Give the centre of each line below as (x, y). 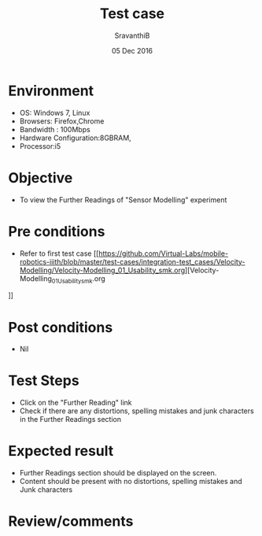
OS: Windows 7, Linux (55, 113)
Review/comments (71, 521)
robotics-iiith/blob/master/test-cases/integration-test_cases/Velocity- (132, 261)
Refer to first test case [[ (59, 253)
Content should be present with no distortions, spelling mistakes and (131, 482)
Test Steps (44, 381)
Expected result (61, 451)
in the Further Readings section (70, 420)
